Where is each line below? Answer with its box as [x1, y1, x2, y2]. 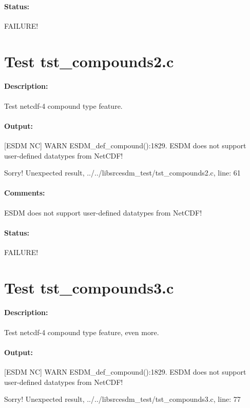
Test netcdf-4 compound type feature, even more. [4, 326, 159, 337]
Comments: [4, 187, 45, 198]
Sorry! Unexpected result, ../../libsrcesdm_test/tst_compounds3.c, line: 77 [4, 394, 241, 404]
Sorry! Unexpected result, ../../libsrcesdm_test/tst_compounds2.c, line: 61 [4, 167, 241, 178]
